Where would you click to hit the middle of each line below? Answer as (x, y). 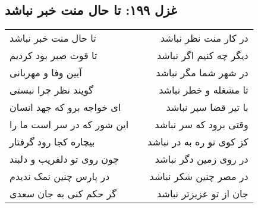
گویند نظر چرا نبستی (51, 90)
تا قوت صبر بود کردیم (54, 55)
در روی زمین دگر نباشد (202, 159)
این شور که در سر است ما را (69, 125)
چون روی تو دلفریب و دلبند (64, 159)
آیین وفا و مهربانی (46, 73)
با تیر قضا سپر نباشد (207, 107)
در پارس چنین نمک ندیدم (60, 176)
